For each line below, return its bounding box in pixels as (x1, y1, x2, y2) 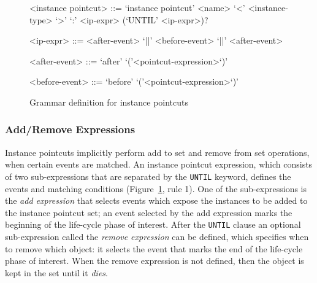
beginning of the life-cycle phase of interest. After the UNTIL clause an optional (5, 218, 301, 231)
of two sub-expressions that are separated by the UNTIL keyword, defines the (5, 169, 291, 182)
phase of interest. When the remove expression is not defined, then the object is (5, 254, 304, 267)
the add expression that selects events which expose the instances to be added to (5, 194, 308, 207)
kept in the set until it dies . (5, 266, 108, 279)
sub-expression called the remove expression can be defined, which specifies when (5, 230, 309, 243)
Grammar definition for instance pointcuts (29, 95, 189, 108)
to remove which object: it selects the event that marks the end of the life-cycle (5, 242, 303, 255)
